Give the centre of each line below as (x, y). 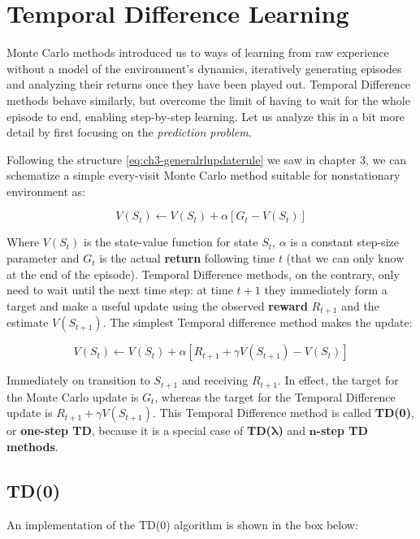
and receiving (215, 380)
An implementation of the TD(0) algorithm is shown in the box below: (182, 524)
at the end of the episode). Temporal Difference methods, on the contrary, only (203, 274)
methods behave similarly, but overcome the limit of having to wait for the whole (208, 100)
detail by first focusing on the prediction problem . (129, 132)
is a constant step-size (344, 242)
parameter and (43, 258)
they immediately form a (326, 290)
